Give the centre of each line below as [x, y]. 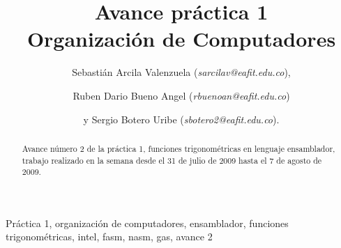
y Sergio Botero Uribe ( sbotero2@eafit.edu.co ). [181, 119]
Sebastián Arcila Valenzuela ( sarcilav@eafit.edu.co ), [181, 72]
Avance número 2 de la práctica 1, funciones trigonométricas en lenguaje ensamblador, [179, 148]
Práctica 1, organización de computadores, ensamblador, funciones [147, 223]
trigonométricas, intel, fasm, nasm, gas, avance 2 [109, 237]
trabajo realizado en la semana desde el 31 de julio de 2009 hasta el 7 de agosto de [172, 160]
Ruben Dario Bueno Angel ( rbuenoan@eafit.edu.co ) [181, 95]
